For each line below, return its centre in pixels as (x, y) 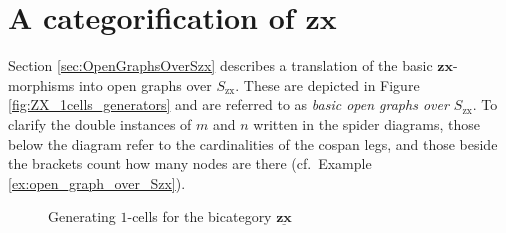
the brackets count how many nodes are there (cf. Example (190, 163)
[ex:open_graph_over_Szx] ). (97, 182)
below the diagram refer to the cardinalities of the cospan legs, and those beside (253, 143)
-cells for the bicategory (199, 216)
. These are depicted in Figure (327, 84)
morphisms (41, 84)
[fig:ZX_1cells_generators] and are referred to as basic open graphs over (228, 104)
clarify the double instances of (100, 123)
